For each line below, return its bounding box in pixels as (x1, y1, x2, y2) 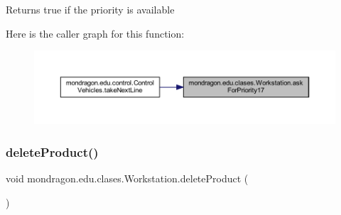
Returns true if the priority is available (6, 2, 175, 16)
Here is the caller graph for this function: (6, 26, 185, 40)
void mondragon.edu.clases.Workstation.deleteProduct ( (6, 170, 249, 185)
